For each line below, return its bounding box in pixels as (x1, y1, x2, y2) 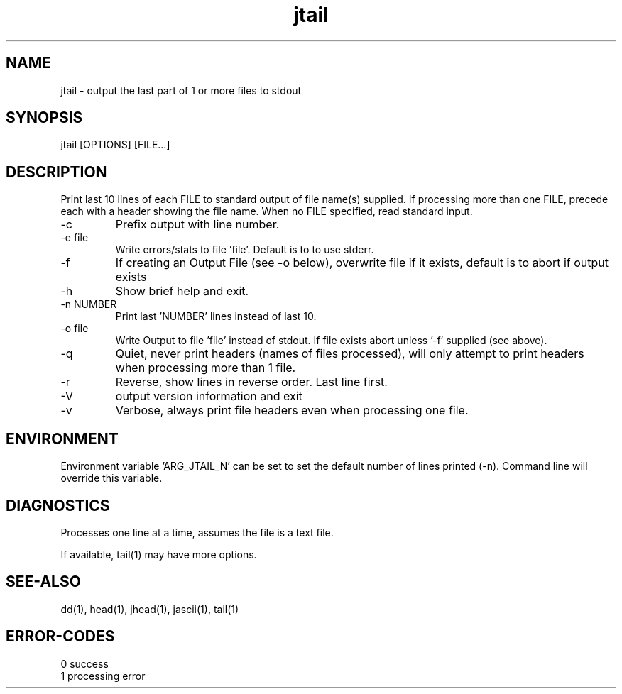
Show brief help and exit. (115, 284, 249, 299)
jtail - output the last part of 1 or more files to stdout (60, 84, 302, 97)
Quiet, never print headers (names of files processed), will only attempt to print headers (115, 346, 584, 361)
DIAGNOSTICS (6, 496, 110, 514)
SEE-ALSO (6, 573, 81, 591)
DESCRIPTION (6, 163, 107, 181)
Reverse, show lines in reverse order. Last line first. (115, 375, 388, 390)
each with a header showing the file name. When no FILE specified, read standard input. (60, 205, 473, 218)
